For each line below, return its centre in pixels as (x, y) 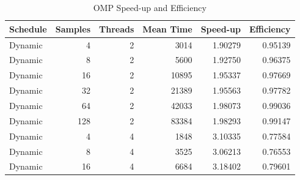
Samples (73, 28)
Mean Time (167, 28)
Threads (117, 28)
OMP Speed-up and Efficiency (150, 8)
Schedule (28, 28)
